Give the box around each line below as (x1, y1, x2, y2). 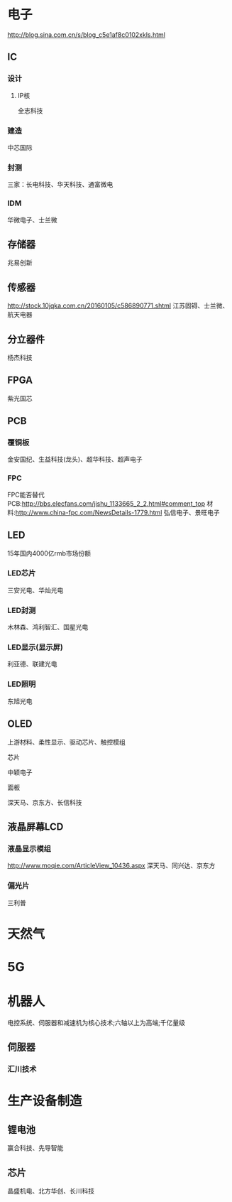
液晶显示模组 (7, 843, 52, 853)
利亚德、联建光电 (7, 660, 57, 668)
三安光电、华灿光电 (7, 585, 64, 594)
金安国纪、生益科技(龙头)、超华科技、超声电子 (7, 455, 143, 464)
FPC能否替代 (7, 490, 45, 499)
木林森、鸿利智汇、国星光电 (7, 623, 89, 632)
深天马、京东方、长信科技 (7, 798, 82, 806)
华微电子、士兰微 (7, 215, 57, 224)
